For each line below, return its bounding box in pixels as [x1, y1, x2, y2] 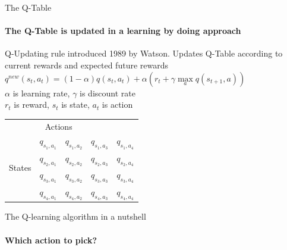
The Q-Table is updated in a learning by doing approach [5, 24, 241, 37]
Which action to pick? [5, 233, 97, 246]
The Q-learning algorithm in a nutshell [5, 210, 146, 223]
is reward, [14, 98, 49, 111]
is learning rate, [12, 86, 70, 99]
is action [102, 98, 133, 111]
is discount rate [80, 86, 135, 99]
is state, [61, 98, 90, 111]
